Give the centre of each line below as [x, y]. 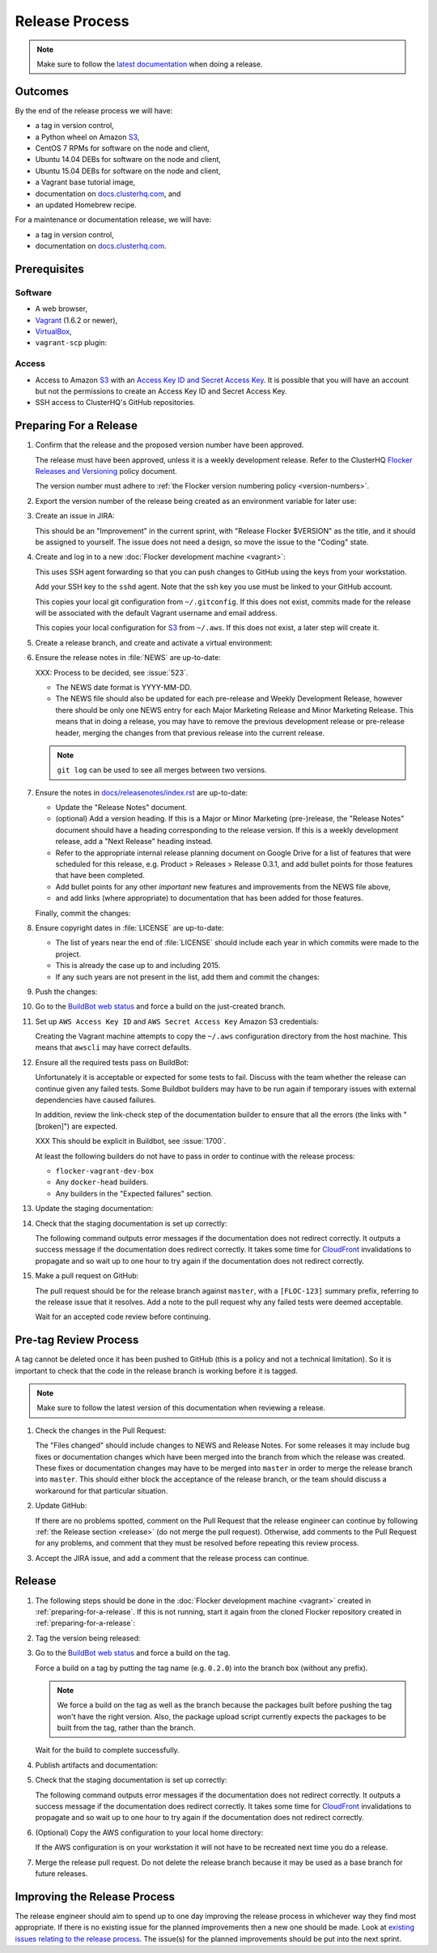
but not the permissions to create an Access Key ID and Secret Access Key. [161, 391]
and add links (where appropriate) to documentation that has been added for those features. [209, 898]
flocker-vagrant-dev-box [104, 1171]
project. [68, 954]
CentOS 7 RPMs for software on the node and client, [123, 148]
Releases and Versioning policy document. [106, 471]
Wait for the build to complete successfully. [107, 1750]
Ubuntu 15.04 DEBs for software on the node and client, [128, 171]
